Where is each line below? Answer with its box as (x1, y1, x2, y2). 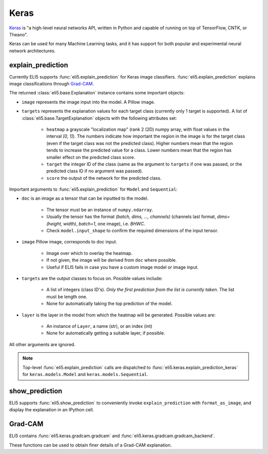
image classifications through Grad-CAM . (9, 81, 94, 87)
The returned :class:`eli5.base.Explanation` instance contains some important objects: (9, 90, 185, 96)
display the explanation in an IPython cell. (9, 407, 94, 413)
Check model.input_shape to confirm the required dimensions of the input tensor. (46, 227, 218, 233)
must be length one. (46, 294, 88, 300)
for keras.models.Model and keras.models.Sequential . (22, 371, 148, 377)
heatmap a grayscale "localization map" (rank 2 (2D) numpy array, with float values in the (46, 126, 230, 132)
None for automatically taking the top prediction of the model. (46, 301, 173, 306)
